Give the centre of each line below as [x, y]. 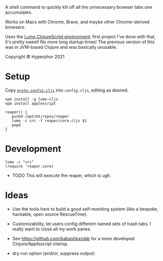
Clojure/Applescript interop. [40, 244]
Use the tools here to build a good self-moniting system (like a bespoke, [85, 209]
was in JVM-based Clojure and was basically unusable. [61, 47]
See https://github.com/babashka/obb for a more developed [73, 238]
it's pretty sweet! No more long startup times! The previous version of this [80, 42]
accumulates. [19, 12]
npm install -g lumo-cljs [32, 99]
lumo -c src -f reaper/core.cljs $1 [49, 121]
